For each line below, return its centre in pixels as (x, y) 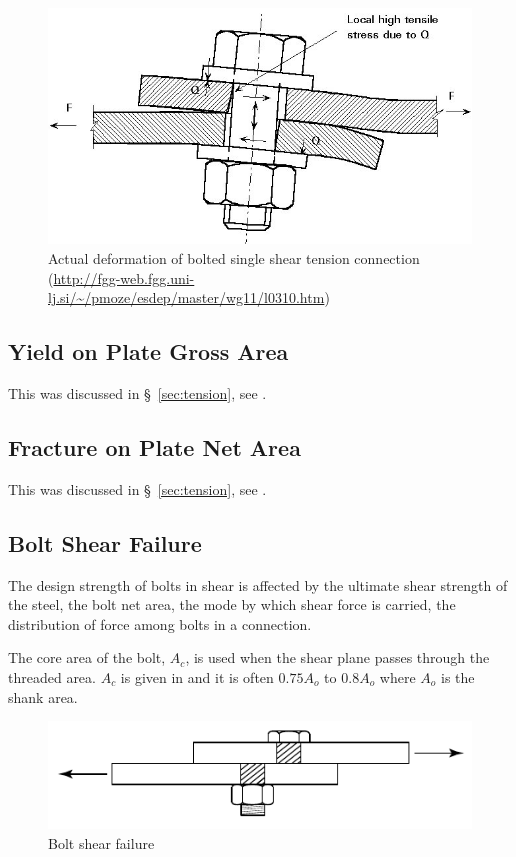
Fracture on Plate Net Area (154, 446)
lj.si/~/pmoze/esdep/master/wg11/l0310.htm (186, 297)
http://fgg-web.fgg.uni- (124, 277)
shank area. (43, 696)
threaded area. (52, 676)
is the (458, 676)
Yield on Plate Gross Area (148, 351)
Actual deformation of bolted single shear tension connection (234, 258)
